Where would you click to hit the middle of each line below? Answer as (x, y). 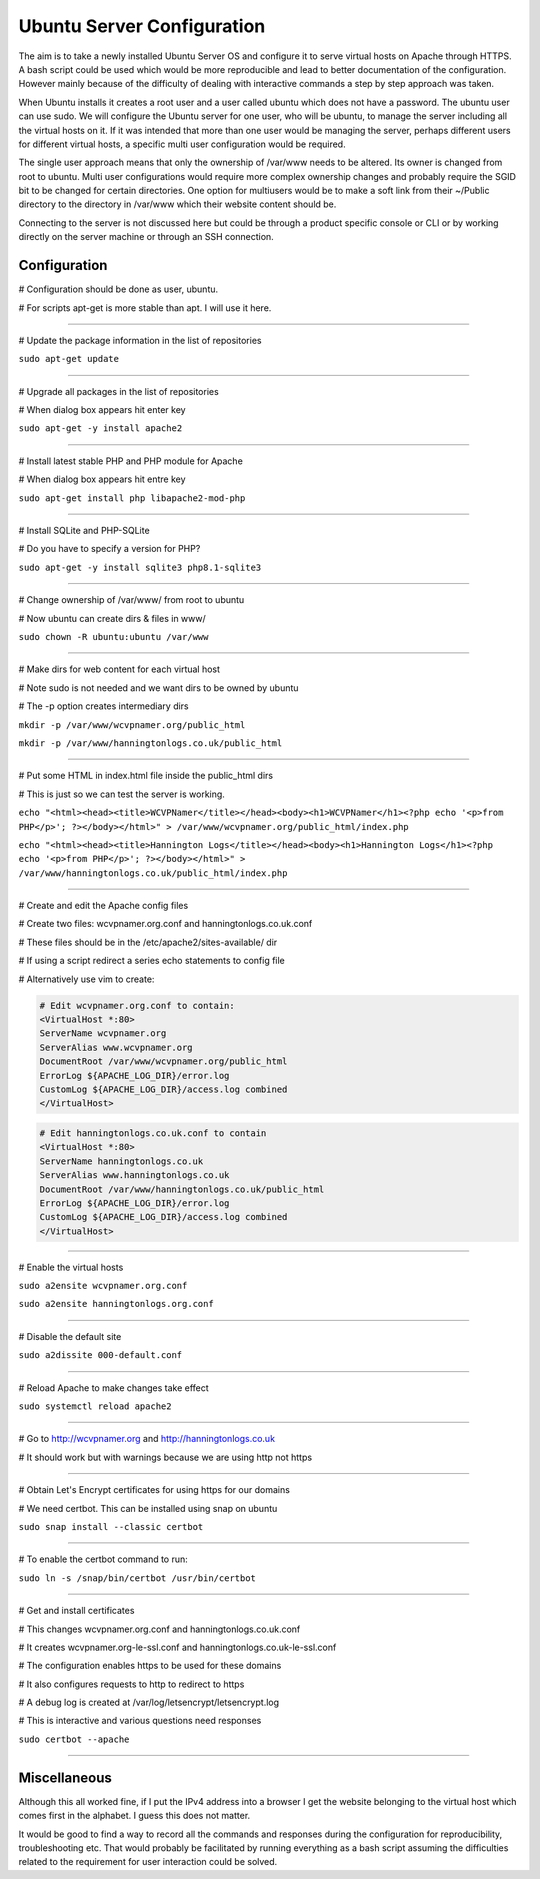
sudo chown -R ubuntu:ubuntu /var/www (113, 636)
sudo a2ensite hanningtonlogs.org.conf (116, 1304)
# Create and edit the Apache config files (103, 906)
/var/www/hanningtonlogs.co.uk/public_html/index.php (153, 873)
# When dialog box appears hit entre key (102, 479)
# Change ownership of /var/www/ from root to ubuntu (131, 600)
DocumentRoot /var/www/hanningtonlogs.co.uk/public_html (182, 1189)
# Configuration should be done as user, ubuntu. (118, 289)
